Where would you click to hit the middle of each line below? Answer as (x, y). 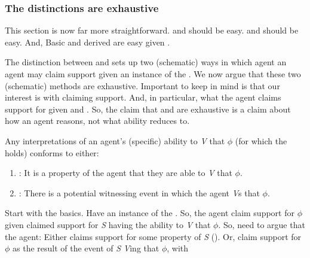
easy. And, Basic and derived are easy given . (88, 42)
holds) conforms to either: (52, 152)
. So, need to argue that (262, 224)
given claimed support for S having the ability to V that (108, 224)
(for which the (261, 140)
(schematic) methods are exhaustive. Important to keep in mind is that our (142, 85)
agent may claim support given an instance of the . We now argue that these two (153, 74)
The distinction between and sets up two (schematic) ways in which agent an (146, 62)
